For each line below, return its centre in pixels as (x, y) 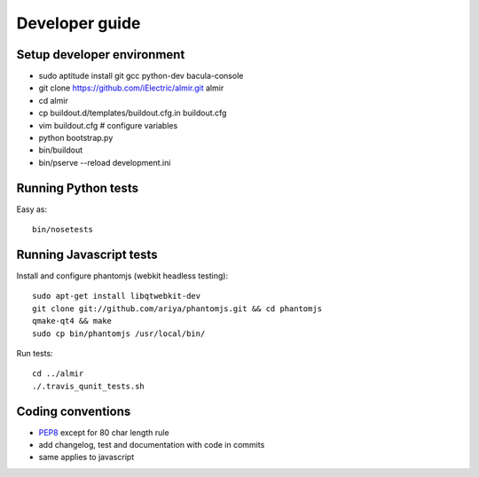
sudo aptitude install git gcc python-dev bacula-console (141, 76)
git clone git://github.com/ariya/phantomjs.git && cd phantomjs (177, 309)
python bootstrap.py (76, 138)
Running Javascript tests (87, 254)
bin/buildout (61, 150)
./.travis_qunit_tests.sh (89, 386)
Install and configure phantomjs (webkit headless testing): (122, 276)
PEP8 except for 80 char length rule (104, 432)
